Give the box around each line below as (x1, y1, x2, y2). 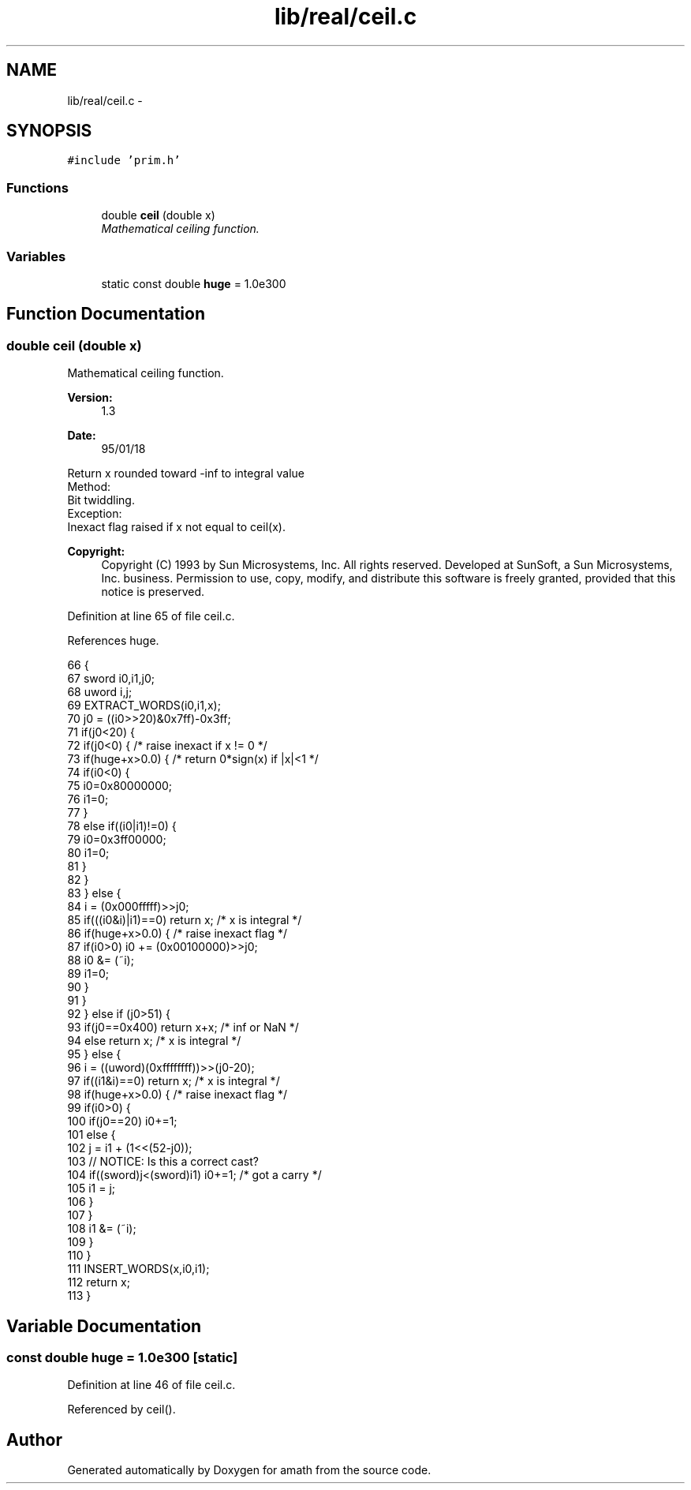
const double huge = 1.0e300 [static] (6, 1350, 238, 1365)
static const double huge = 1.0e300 (101, 276, 286, 290)
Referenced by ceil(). (67, 1402, 176, 1417)
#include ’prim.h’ (67, 154, 181, 167)
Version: (67, 391, 113, 405)
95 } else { (67, 1047, 121, 1061)
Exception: (67, 507, 122, 521)
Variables (6, 248, 66, 264)
